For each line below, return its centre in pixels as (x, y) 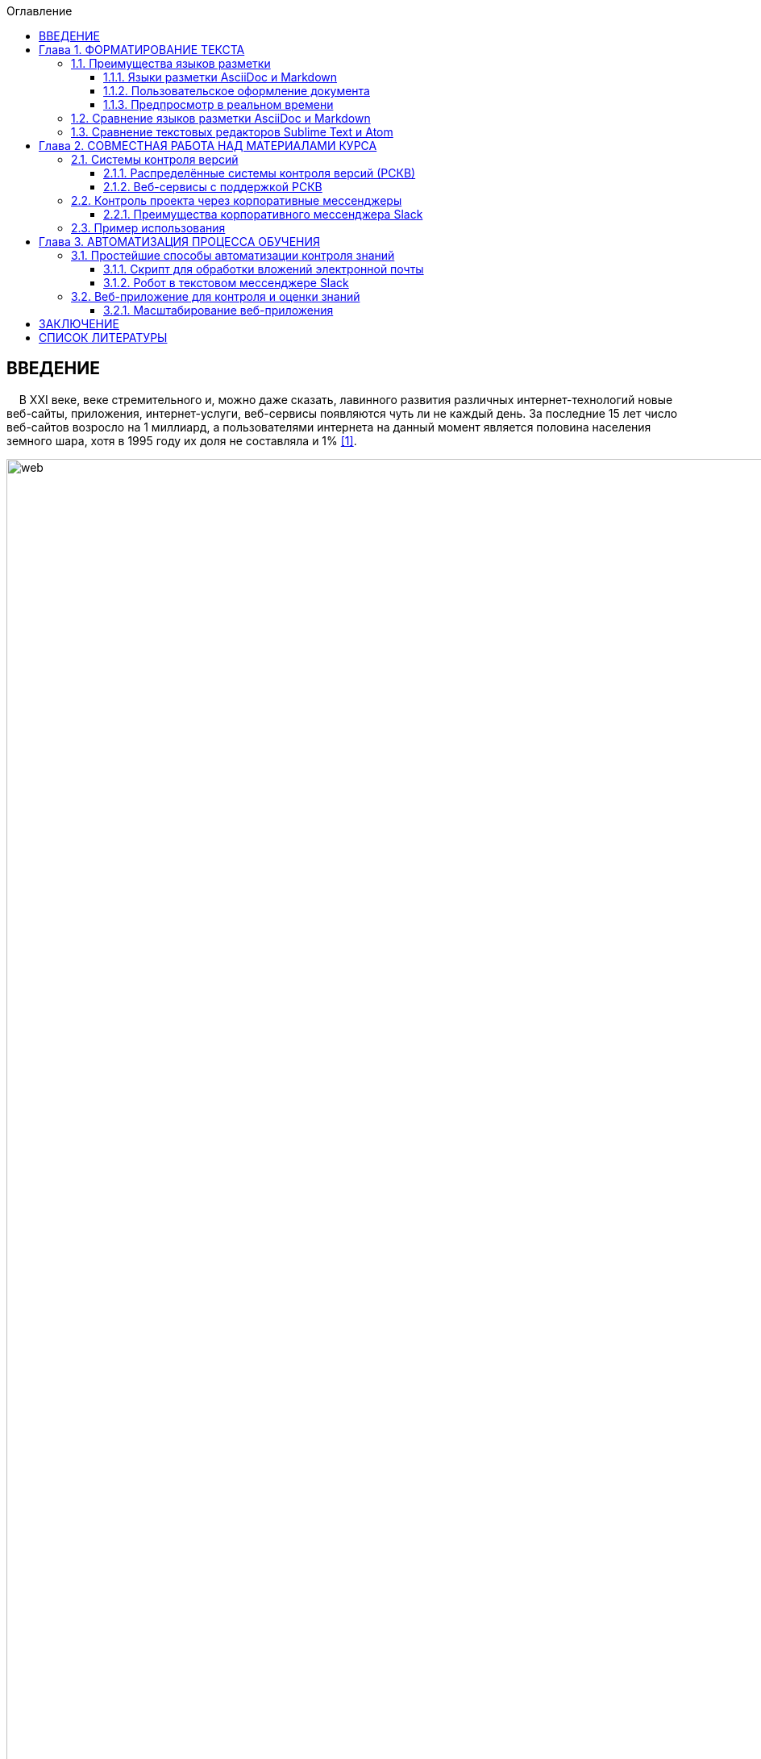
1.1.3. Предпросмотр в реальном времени (218, 104)
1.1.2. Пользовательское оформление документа (237, 91)
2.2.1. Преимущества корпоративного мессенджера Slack (263, 214)
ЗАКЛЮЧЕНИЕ (79, 324)
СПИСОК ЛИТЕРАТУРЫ (103, 338)
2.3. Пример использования (148, 228)
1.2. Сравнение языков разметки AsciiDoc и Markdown (221, 118)
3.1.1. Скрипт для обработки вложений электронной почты (264, 269)
